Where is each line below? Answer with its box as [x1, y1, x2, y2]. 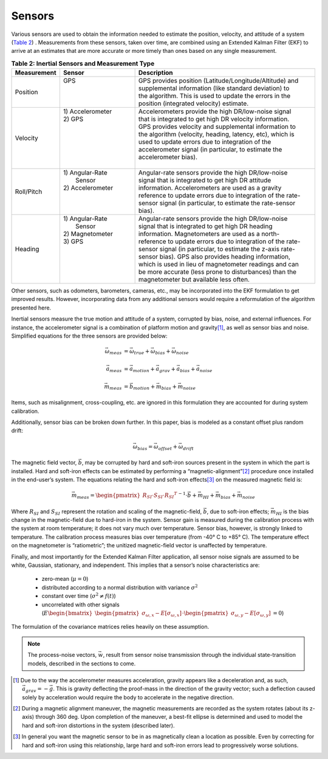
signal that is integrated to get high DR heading [138, 222, 273, 230]
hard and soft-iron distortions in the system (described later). [22, 721, 175, 729]
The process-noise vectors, [27, 651, 97, 659]
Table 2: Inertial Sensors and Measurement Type [11, 59, 155, 68]
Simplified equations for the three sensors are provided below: [11, 332, 168, 340]
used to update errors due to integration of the [138, 137, 272, 146]
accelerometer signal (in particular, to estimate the [138, 145, 282, 154]
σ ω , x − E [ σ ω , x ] [142, 609, 182, 618]
